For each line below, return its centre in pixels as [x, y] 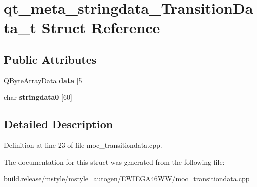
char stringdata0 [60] [38, 97]
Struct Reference [101, 28]
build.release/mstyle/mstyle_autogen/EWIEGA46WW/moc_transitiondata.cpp [127, 178]
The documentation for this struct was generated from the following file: [114, 161]
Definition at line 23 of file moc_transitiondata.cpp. [83, 145]
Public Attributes [50, 59]
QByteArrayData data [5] [44, 80]
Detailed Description [59, 124]
